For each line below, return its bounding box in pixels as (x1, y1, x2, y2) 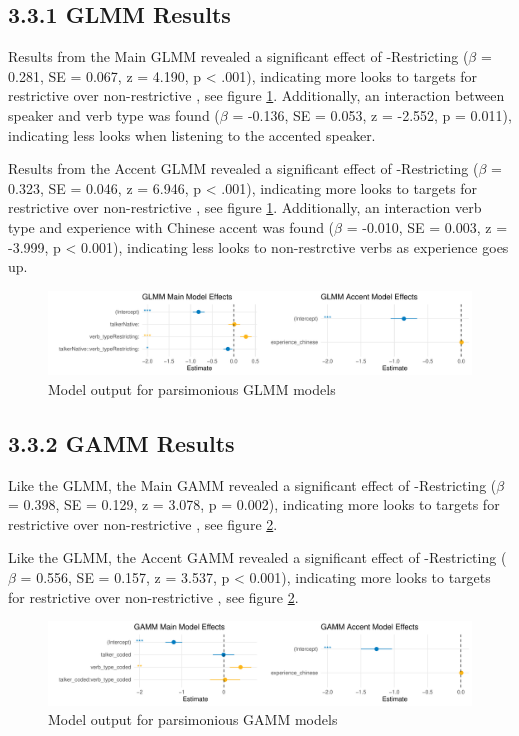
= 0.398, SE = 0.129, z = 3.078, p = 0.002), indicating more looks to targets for (8, 494, 500, 515)
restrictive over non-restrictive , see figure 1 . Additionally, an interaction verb (8, 197, 482, 218)
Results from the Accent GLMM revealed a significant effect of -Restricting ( (8, 158, 479, 179)
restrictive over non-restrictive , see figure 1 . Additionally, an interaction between (8, 85, 505, 106)
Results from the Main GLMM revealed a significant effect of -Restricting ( (8, 46, 469, 67)
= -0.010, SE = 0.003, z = (346, 216, 508, 237)
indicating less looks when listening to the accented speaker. (8, 124, 376, 145)
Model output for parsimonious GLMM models (48, 378, 336, 399)
